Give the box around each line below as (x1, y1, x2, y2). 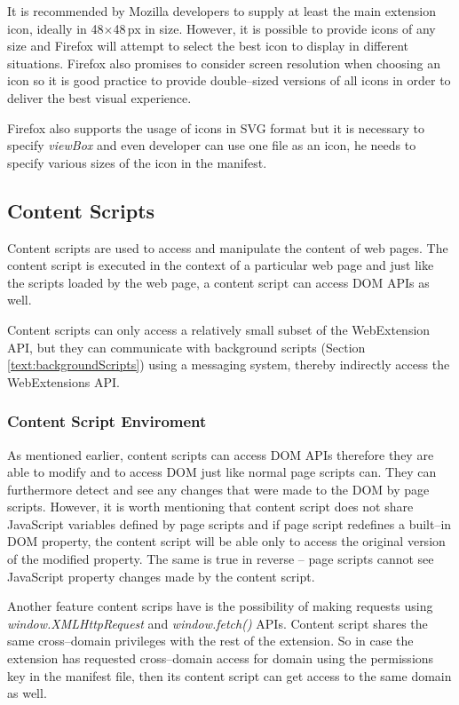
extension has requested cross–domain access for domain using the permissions (7, 649, 434, 668)
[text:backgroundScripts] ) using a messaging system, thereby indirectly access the (7, 355, 450, 374)
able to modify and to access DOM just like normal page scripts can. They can (7, 463, 437, 481)
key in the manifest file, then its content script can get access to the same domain (7, 666, 452, 685)
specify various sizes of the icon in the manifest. (7, 153, 267, 171)
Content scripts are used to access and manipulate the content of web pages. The (7, 238, 448, 257)
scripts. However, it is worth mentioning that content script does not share (7, 497, 414, 516)
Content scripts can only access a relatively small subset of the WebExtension (7, 320, 431, 338)
